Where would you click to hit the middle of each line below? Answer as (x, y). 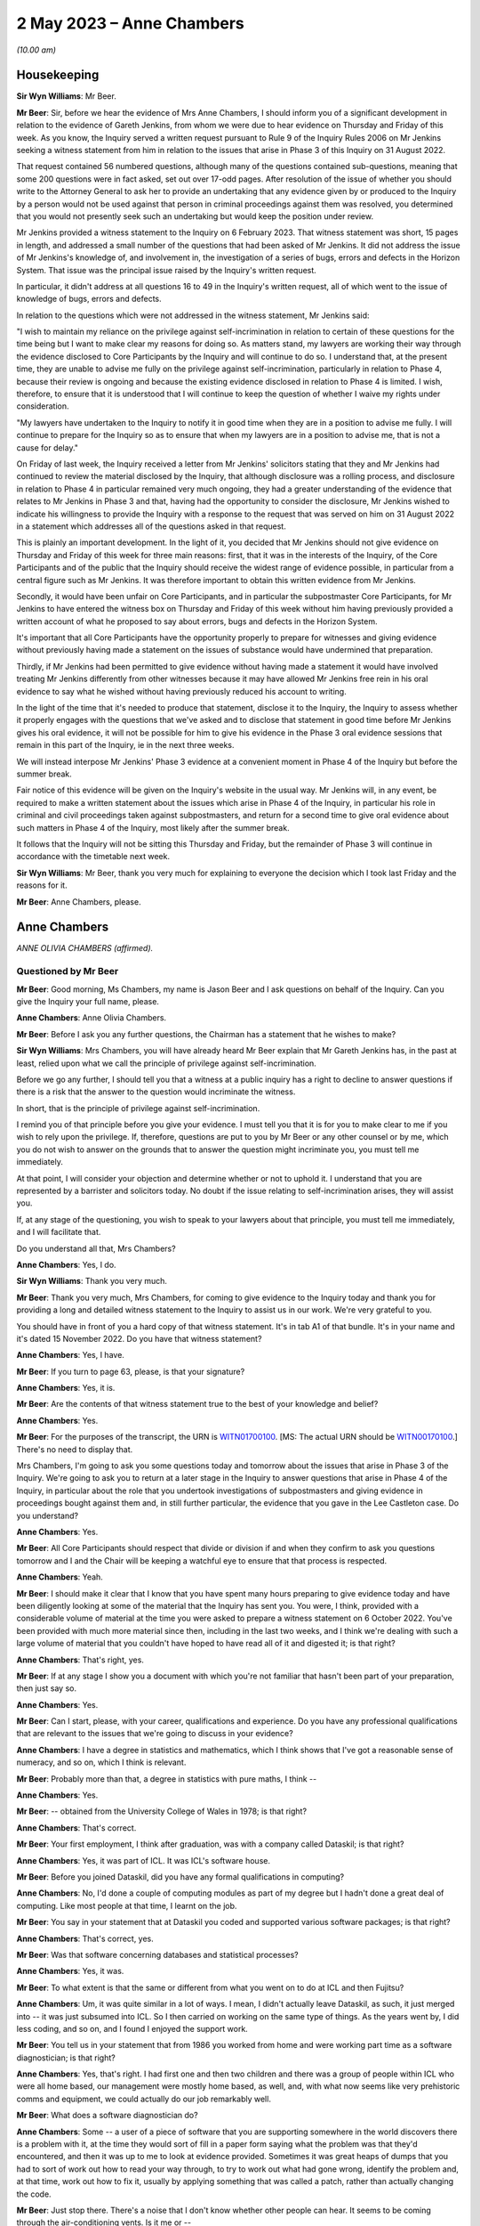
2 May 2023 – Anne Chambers (130, 23)
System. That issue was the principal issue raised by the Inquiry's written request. (167, 270)
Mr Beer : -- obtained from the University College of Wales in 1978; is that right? (161, 1811)
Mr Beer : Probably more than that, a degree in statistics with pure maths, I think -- (167, 1779)
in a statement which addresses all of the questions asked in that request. (151, 526)
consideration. (43, 406)
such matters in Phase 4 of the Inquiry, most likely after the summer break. (153, 827)
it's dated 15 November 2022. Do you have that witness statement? (139, 1338)
